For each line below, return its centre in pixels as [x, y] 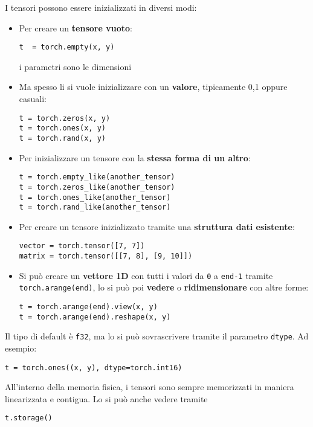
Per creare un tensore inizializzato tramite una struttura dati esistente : [157, 226]
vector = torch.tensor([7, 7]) [82, 246]
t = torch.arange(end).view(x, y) [88, 307]
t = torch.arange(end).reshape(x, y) [95, 317]
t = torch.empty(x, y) [67, 47]
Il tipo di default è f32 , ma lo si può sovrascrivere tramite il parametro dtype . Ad [157, 336]
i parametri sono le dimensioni [75, 66]
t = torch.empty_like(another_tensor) [97, 177]
